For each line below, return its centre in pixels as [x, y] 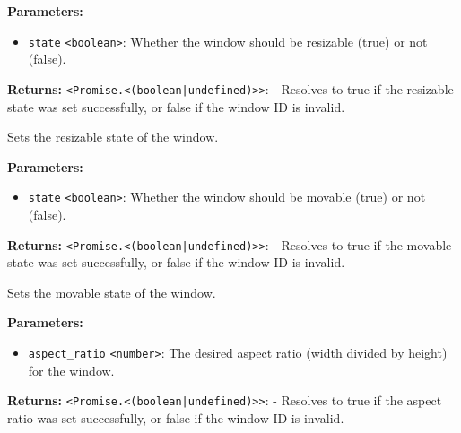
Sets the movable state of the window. [112, 292]
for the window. [71, 370]
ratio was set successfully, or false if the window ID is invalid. [176, 417]
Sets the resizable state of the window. [113, 137]
